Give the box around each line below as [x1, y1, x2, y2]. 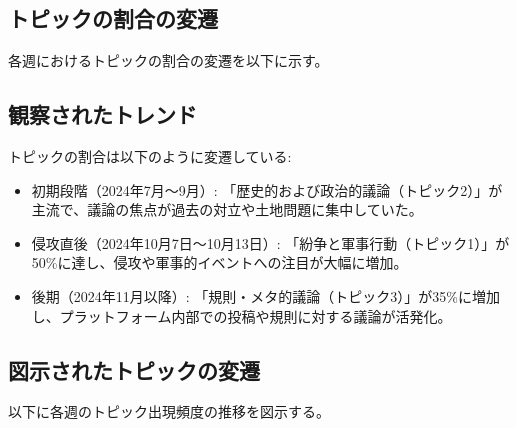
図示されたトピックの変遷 [8, 354, 260, 385]
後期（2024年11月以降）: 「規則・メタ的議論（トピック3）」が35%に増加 [31, 285, 501, 306]
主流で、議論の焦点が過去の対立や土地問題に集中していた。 [31, 199, 423, 220]
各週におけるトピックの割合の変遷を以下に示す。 [8, 50, 329, 71]
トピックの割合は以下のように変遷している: [8, 146, 292, 166]
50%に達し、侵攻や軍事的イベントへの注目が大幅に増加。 [31, 252, 408, 273]
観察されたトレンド [8, 99, 197, 130]
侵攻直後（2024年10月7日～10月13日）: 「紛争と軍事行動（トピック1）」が [31, 232, 510, 253]
